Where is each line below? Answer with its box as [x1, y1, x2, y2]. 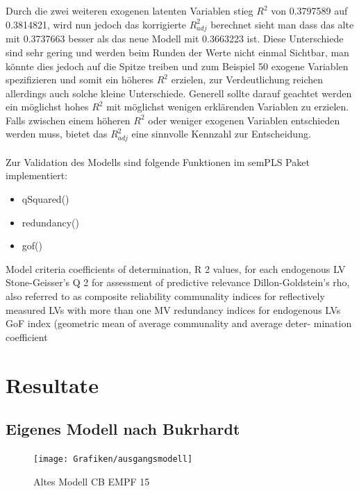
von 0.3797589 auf [271, 3, 348, 17]
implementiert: [6, 168, 68, 183]
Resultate [6, 370, 99, 399]
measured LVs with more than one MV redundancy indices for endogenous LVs [6, 302, 341, 317]
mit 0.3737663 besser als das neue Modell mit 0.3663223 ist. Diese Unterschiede [6, 31, 344, 46]
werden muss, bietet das [6, 126, 108, 141]
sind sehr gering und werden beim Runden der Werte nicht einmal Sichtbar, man [6, 44, 349, 59]
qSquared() [22, 192, 69, 206]
